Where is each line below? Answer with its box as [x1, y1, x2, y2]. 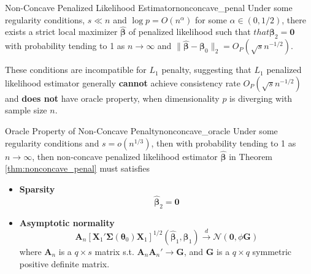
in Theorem [229, 150, 273, 162]
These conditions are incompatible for [5, 63, 147, 76]
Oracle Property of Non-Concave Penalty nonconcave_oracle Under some [5, 124, 278, 137]
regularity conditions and [5, 136, 99, 149]
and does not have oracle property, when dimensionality [5, 91, 220, 104]
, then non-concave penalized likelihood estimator [32, 150, 218, 162]
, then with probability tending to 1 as [151, 136, 296, 149]
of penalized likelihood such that [128, 25, 251, 38]
